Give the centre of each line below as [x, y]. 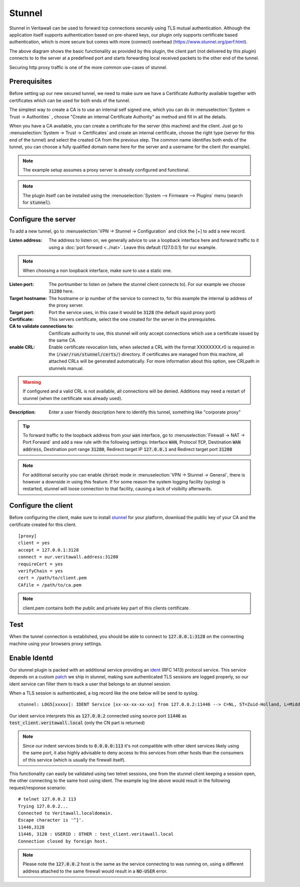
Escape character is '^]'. [51, 820]
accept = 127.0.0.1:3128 [48, 550]
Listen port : [22, 284]
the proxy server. [66, 305]
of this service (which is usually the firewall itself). [74, 759]
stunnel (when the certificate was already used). [72, 398]
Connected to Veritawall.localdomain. [66, 813]
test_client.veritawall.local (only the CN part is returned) [77, 723]
